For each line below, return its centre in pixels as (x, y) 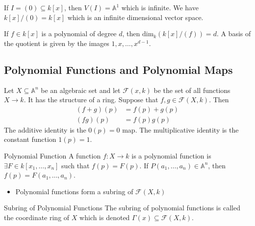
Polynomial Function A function (52, 156)
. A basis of (234, 34)
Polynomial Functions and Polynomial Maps (118, 69)
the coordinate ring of (37, 217)
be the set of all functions (192, 90)
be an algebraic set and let (81, 90)
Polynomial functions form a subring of (74, 191)
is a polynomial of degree (79, 34)
